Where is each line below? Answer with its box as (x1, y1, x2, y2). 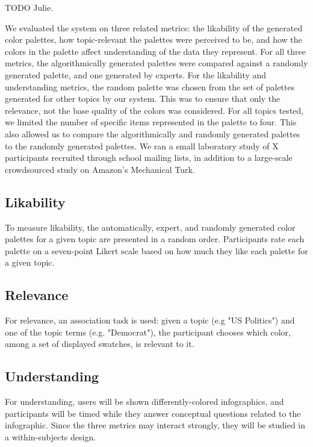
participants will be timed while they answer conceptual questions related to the (5, 407, 301, 419)
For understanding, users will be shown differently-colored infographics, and (5, 395, 284, 408)
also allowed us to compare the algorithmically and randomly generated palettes (5, 127, 300, 140)
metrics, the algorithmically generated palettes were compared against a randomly (5, 57, 308, 69)
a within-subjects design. (5, 430, 96, 443)
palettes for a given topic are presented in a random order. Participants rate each (5, 233, 305, 245)
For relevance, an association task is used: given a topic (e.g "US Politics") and (5, 314, 295, 327)
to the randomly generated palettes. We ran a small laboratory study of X (5, 139, 279, 152)
